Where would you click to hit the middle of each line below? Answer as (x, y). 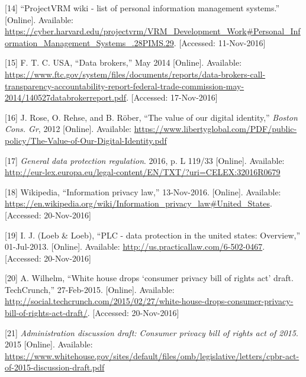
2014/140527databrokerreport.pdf (66, 97)
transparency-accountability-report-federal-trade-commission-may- (125, 86)
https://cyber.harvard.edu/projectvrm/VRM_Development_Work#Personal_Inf (153, 31)
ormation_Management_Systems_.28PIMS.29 (89, 42)
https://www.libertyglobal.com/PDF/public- (215, 129)
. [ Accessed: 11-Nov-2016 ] (220, 42)
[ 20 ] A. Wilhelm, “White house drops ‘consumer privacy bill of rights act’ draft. (149, 278)
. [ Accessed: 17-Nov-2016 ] (172, 97)
